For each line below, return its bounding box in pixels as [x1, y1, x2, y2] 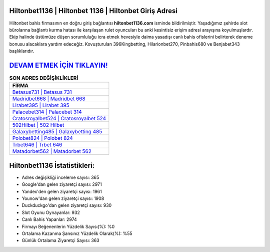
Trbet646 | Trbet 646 [12, 141, 62, 148]
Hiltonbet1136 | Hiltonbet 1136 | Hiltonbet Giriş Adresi [9, 7, 177, 15]
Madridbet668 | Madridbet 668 [12, 95, 85, 102]
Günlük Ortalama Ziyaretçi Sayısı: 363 [21, 237, 99, 243]
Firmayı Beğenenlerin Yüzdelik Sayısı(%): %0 [21, 223, 115, 229]
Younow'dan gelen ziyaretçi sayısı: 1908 [21, 195, 104, 201]
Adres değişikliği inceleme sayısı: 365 [21, 174, 99, 180]
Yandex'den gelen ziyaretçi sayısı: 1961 [21, 188, 102, 194]
